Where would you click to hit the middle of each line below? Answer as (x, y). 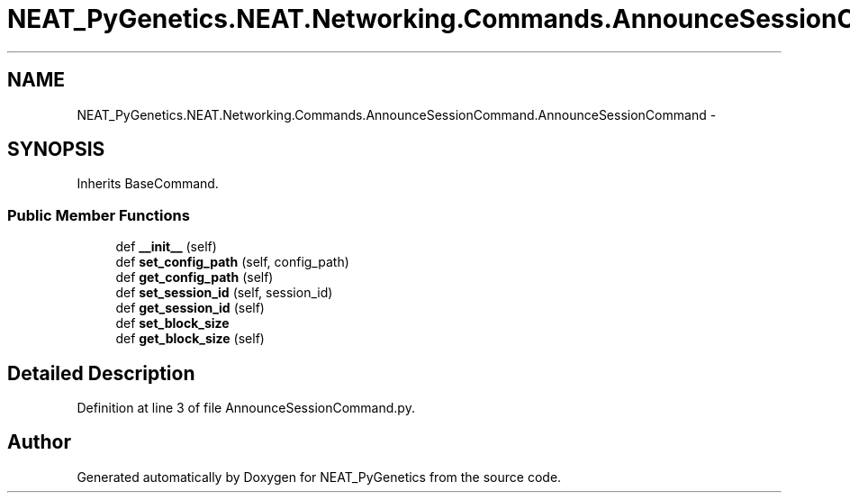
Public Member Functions (99, 215)
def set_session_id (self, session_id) (224, 293)
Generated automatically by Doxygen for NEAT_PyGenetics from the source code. (319, 477)
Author (39, 442)
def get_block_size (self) (190, 339)
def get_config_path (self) (194, 277)
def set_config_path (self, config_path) (232, 262)
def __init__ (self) (166, 247)
